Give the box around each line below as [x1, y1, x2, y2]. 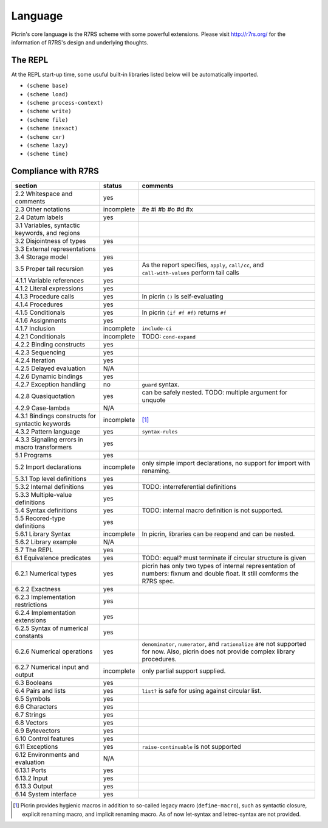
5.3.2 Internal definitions [15, 483, 84, 491]
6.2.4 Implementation [15, 609, 76, 617]
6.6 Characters [15, 703, 58, 711]
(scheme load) [26, 91, 69, 97]
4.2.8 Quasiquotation [15, 392, 75, 401]
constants [15, 632, 44, 640]
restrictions [15, 600, 48, 609]
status [103, 181, 123, 190]
